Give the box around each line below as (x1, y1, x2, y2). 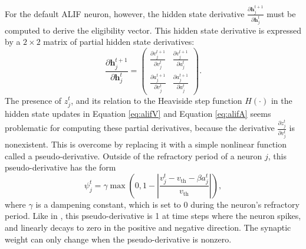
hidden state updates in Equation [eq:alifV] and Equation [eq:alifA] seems (5, 107, 271, 119)
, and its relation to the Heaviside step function (71, 94, 242, 106)
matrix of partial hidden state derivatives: (43, 35, 195, 48)
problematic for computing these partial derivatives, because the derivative (5, 122, 275, 134)
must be (266, 7, 296, 19)
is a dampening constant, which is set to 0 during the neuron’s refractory (35, 198, 300, 210)
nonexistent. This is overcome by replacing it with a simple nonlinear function (5, 138, 287, 150)
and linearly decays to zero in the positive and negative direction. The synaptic (5, 221, 291, 234)
